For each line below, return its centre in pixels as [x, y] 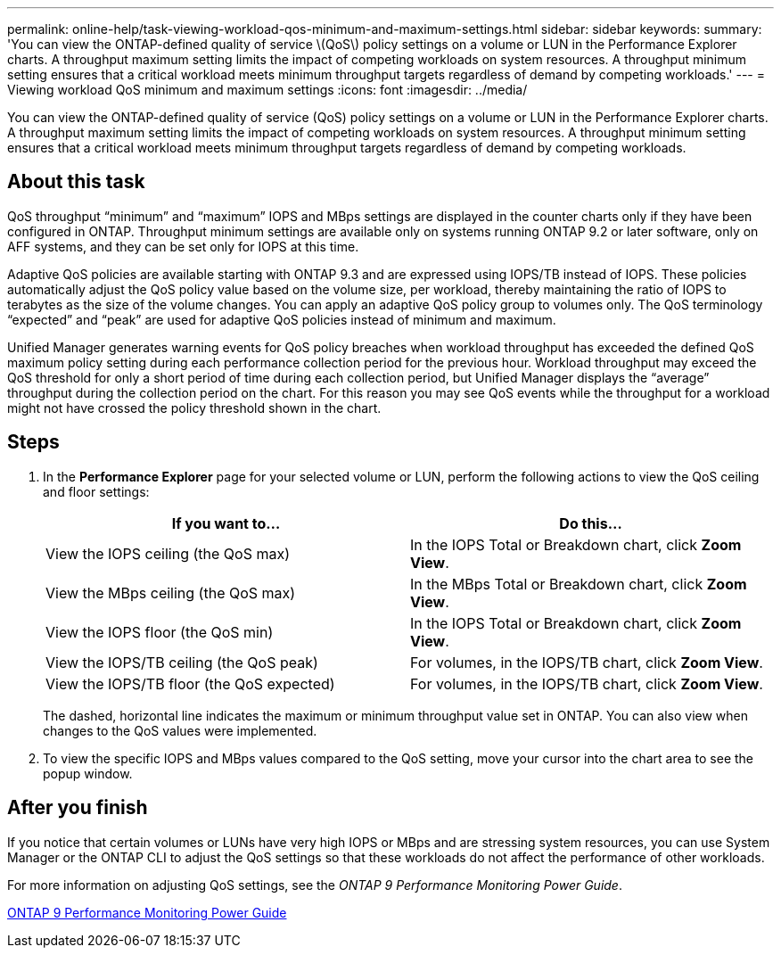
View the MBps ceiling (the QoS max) [171, 593]
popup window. [88, 773]
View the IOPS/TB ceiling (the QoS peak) [182, 662]
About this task [76, 182]
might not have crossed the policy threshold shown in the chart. [194, 408]
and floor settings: [96, 491]
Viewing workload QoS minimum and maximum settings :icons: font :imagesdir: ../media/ [267, 90]
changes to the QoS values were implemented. [180, 730]
